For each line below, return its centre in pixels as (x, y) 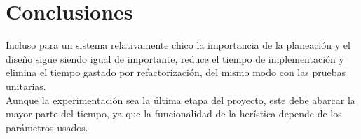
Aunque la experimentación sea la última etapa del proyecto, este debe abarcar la (180, 100)
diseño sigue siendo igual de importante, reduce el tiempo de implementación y (175, 58)
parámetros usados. (47, 127)
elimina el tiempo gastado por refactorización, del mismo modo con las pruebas (176, 72)
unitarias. (26, 86)
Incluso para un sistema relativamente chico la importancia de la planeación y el (178, 45)
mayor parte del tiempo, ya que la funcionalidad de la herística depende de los (174, 114)
